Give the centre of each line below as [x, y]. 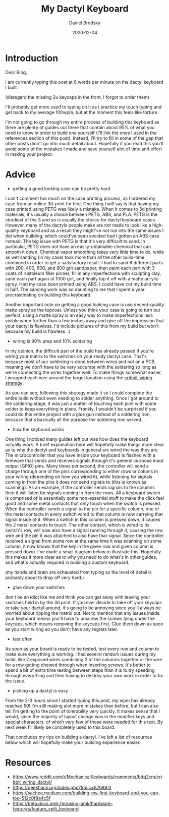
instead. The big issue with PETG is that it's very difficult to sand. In [75, 241]
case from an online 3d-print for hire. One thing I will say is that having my [82, 203]
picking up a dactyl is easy [40, 690]
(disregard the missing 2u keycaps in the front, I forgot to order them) [77, 97]
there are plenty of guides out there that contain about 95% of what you [80, 127]
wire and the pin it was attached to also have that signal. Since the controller [84, 536]
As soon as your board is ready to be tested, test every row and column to [82, 649]
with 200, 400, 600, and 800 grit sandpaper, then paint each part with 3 [80, 268]
